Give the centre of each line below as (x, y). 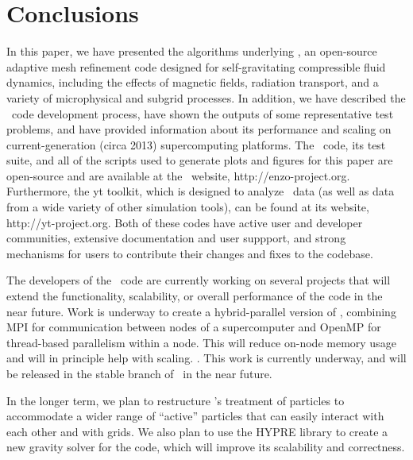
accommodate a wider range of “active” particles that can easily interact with (195, 416)
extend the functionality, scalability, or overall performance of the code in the (195, 296)
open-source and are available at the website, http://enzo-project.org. (178, 175)
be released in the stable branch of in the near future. (139, 373)
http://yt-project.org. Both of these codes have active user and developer (185, 222)
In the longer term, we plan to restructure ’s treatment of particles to (176, 400)
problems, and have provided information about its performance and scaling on (199, 129)
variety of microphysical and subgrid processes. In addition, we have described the (206, 97)
